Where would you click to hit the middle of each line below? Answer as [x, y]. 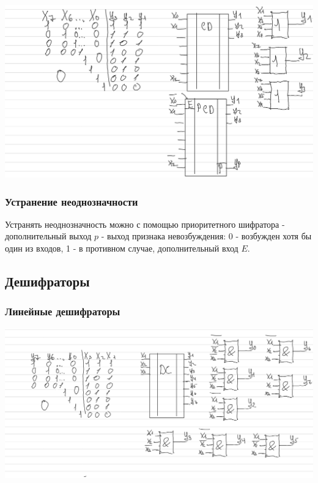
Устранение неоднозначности [72, 201]
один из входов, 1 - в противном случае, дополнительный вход [122, 248]
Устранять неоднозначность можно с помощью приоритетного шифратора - [145, 224]
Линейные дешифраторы [63, 311]
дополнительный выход [48, 236]
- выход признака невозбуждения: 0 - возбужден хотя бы [206, 236]
